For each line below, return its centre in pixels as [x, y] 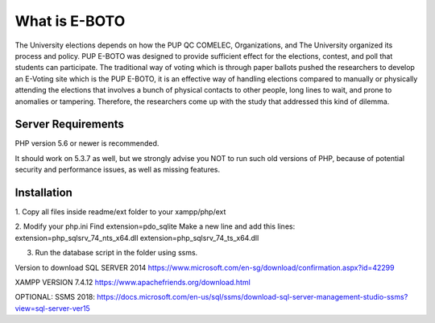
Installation [43, 193]
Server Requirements [70, 124]
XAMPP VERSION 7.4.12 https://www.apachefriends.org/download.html [133, 283]
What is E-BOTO [70, 21]
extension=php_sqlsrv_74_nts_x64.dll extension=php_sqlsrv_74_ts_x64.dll [137, 238]
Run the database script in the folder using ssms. [116, 253]
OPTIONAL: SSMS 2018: [55, 297]
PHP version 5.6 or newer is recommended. [87, 143]
